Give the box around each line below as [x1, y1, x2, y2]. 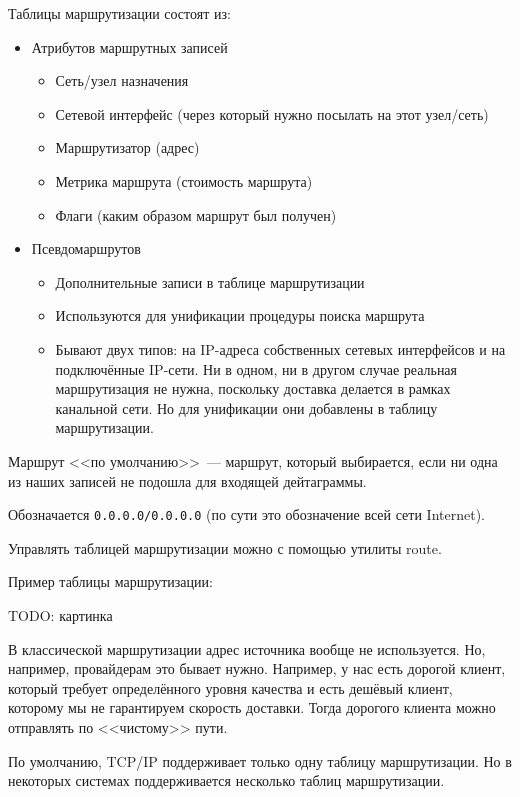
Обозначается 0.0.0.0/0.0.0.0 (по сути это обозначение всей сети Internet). [8, 504, 485, 525]
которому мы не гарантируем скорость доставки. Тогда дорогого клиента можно [8, 697, 496, 718]
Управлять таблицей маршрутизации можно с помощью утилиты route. [8, 537, 442, 558]
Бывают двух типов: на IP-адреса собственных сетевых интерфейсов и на [55, 338, 506, 359]
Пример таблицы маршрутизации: [8, 571, 213, 592]
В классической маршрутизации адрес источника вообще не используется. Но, [8, 638, 486, 659]
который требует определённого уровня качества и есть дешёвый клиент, [8, 677, 453, 698]
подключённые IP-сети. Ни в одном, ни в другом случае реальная [55, 358, 458, 379]
